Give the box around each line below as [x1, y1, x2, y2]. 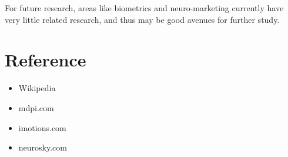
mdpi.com [18, 101, 54, 113]
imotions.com [18, 121, 66, 133]
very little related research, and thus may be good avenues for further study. [5, 13, 280, 25]
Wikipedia [18, 82, 56, 94]
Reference [5, 48, 86, 72]
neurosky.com [18, 141, 67, 153]
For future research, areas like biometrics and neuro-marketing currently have [5, 2, 284, 14]
